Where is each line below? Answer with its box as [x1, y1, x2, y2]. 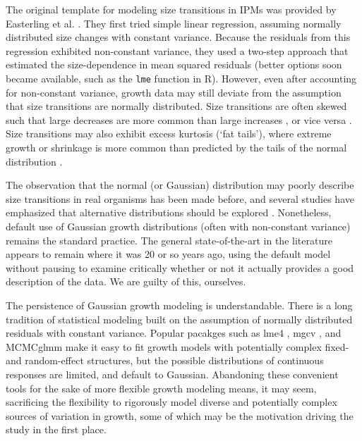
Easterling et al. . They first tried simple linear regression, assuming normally [6, 15, 342, 30]
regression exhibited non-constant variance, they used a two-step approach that [6, 43, 349, 58]
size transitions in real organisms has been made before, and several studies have [6, 191, 354, 206]
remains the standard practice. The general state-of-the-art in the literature [6, 232, 332, 247]
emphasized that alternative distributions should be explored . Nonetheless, [6, 205, 332, 220]
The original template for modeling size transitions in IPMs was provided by [6, 2, 337, 16]
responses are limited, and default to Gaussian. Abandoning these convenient [6, 366, 339, 381]
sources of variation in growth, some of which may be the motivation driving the [6, 408, 354, 423]
